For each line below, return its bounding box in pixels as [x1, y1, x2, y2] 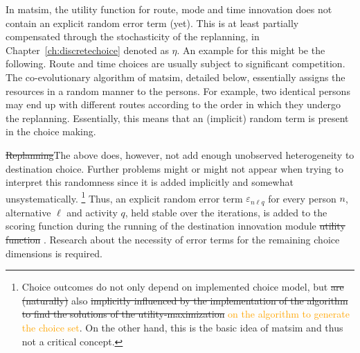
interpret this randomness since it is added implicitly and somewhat [6, 175, 294, 189]
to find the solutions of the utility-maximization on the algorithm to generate [21, 307, 350, 321]
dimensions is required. [6, 246, 102, 260]
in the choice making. [6, 124, 96, 139]
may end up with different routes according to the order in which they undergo [6, 97, 341, 112]
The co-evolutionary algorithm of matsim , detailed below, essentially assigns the [6, 69, 345, 84]
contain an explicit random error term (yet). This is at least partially [6, 15, 299, 30]
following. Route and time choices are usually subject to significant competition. [6, 56, 345, 71]
